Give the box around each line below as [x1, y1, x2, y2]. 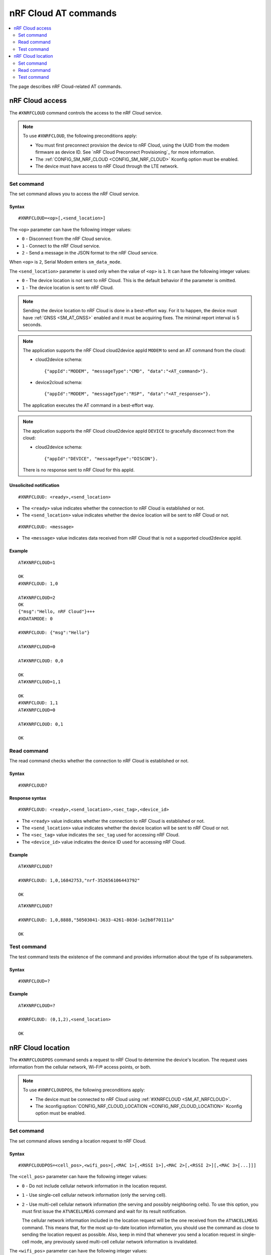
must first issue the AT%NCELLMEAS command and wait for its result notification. [22, 1208, 187, 1214]
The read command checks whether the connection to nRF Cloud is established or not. [9, 758, 189, 764]
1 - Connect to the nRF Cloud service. [22, 242, 100, 248]
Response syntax [9, 795, 47, 801]
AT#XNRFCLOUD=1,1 [18, 679, 61, 685]
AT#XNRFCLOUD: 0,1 [18, 721, 64, 727]
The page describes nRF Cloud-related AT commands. [9, 83, 122, 89]
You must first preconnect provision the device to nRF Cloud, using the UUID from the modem [35, 142, 229, 148]
